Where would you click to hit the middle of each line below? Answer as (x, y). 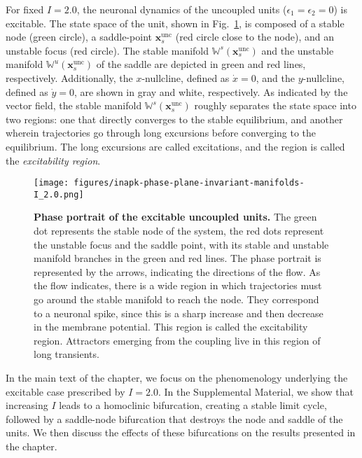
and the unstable (298, 50)
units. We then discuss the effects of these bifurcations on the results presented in (181, 432)
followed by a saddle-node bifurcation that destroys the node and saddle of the (174, 418)
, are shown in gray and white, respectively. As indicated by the (211, 91)
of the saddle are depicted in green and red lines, (201, 64)
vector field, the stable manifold (74, 105)
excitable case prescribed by (65, 391)
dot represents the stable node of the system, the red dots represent (179, 231)
